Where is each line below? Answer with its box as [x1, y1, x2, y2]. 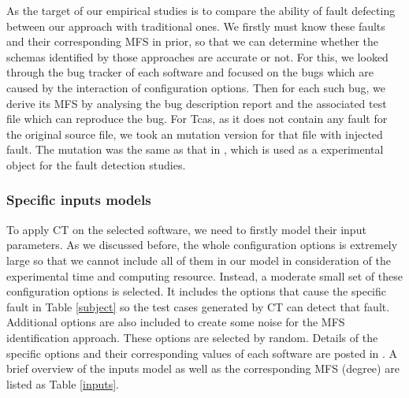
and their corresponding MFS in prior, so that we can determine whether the [6, 33, 378, 50]
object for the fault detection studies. [6, 156, 186, 173]
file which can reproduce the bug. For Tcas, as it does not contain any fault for [6, 110, 388, 127]
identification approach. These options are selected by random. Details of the [6, 329, 378, 345]
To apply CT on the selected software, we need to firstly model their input [6, 221, 366, 237]
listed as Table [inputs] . [6, 375, 119, 392]
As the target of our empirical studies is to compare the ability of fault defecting [6, 2, 396, 18]
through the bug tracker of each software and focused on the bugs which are [6, 64, 374, 80]
